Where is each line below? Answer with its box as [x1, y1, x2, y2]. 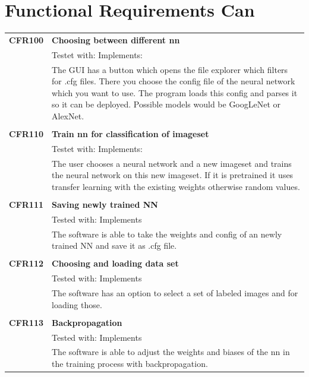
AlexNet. [52, 109, 84, 122]
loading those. [52, 298, 102, 311]
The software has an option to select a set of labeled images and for [52, 287, 298, 299]
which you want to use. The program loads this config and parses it [52, 86, 298, 99]
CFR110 [9, 128, 44, 140]
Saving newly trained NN [52, 198, 158, 210]
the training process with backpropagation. [52, 357, 208, 370]
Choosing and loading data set [52, 257, 179, 270]
